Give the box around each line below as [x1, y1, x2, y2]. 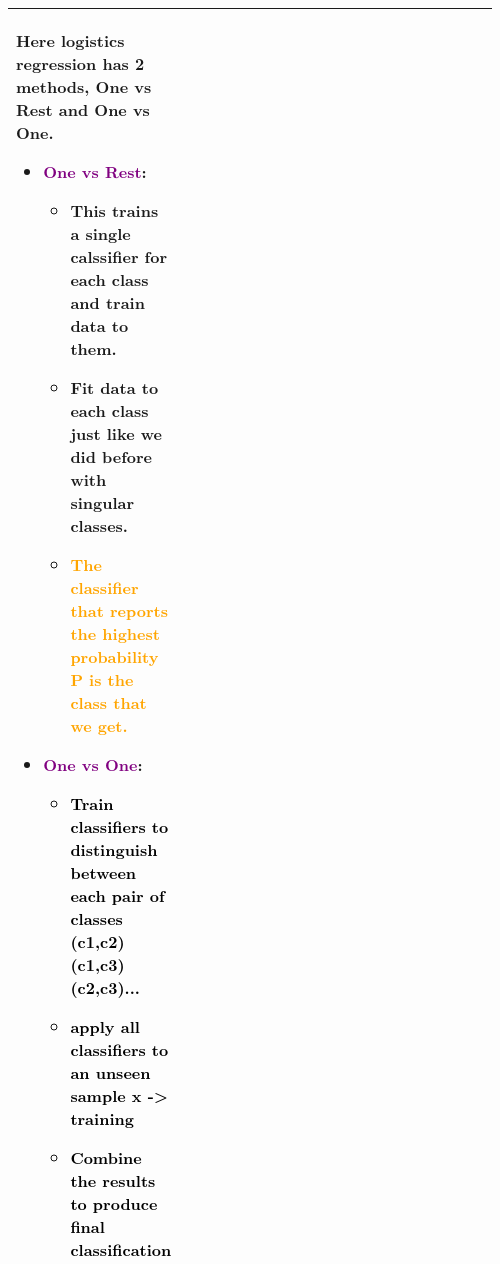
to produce [70, 1192, 158, 1215]
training [70, 1107, 134, 1130]
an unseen [70, 1061, 151, 1084]
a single [70, 222, 131, 245]
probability [70, 645, 159, 668]
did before [70, 445, 153, 468]
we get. [70, 714, 128, 737]
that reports [70, 599, 168, 622]
